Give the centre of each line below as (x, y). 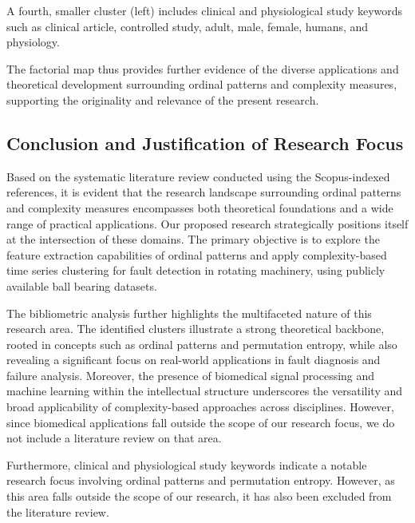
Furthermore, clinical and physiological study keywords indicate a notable (187, 464)
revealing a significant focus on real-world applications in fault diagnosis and (194, 360)
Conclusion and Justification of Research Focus (205, 143)
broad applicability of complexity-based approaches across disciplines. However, (200, 407)
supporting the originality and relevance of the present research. (163, 99)
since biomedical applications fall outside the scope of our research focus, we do (201, 422)
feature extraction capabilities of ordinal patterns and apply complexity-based (197, 254)
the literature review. (58, 511)
